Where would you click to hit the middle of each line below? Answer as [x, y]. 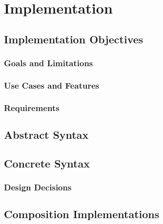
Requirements [32, 107]
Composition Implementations [82, 214]
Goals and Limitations [49, 63]
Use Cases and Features [52, 85]
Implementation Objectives [74, 39]
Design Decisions [38, 187]
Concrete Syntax [47, 163]
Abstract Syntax [46, 135]
